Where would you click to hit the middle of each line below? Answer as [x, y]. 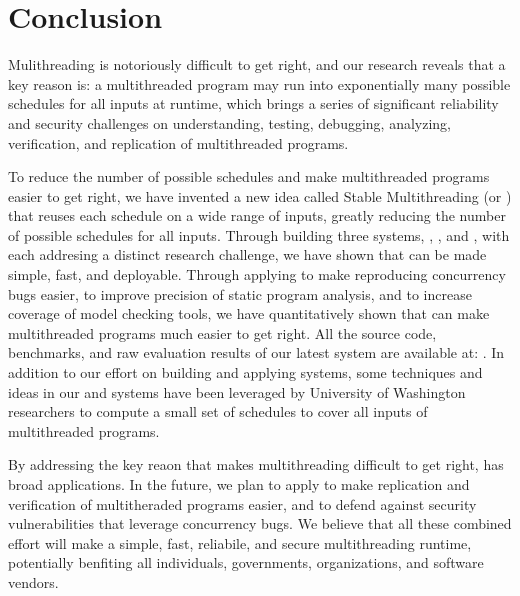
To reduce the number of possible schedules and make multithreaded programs [249, 176]
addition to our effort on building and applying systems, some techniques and [245, 372]
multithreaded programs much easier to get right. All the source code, [222, 332]
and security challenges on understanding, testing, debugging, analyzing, [230, 122]
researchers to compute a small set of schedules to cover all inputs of [218, 411]
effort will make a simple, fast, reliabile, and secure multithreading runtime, [240, 542]
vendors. [33, 581]
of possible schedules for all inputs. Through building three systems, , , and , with [259, 234]
